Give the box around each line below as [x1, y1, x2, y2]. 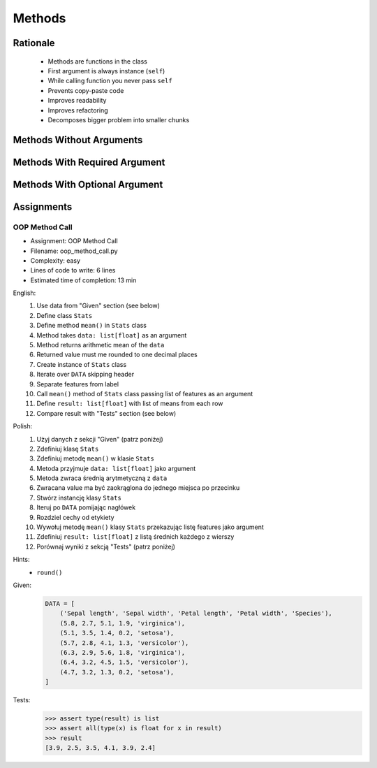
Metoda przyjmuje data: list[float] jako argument [36, 464, 196, 472]
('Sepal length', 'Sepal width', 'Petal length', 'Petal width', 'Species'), [59, 609, 333, 618]
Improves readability [47, 96, 107, 105]
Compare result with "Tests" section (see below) [36, 409, 177, 417]
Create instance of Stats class [36, 360, 127, 368]
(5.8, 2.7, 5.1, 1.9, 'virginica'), [59, 619, 185, 627]
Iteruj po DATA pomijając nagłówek [36, 503, 136, 512]
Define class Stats [36, 311, 93, 319]
